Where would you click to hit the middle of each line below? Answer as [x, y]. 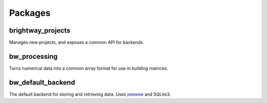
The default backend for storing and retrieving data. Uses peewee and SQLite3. [90, 94]
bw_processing [33, 56]
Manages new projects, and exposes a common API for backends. [77, 43]
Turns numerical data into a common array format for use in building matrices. [89, 68]
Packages [30, 13]
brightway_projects [40, 30]
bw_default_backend [42, 82]
